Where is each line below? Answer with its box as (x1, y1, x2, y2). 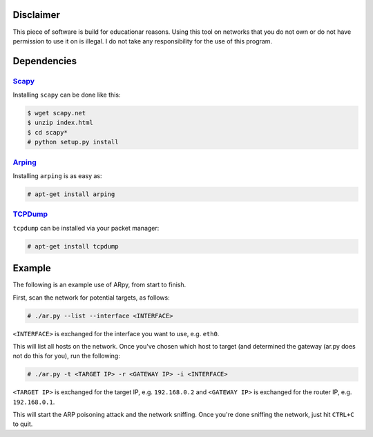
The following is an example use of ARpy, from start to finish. (12, 280, 186, 289)
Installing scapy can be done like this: (12, 90, 121, 99)
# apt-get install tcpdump (27, 242, 119, 250)
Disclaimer (12, 9, 60, 21)
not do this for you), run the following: (12, 352, 120, 360)
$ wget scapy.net (27, 109, 86, 117)
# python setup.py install (27, 138, 119, 146)
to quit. (12, 420, 33, 428)
